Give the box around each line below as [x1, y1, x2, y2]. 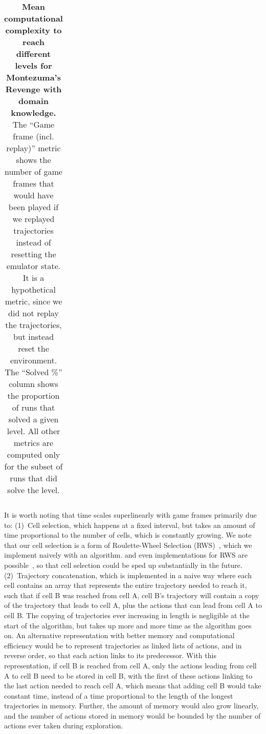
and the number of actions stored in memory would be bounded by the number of [4, 710, 261, 721]
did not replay [8, 307, 59, 319]
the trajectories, [5, 319, 62, 331]
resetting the [11, 248, 56, 260]
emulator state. [6, 260, 61, 272]
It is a [23, 272, 45, 283]
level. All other [7, 425, 60, 437]
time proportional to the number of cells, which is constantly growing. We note [4, 529, 252, 540]
